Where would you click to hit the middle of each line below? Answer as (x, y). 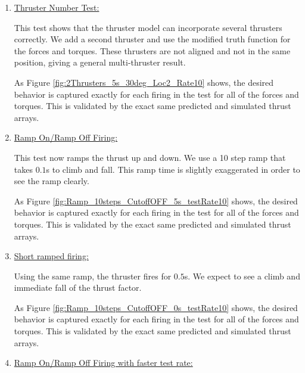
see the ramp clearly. (52, 181)
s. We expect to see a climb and (242, 276)
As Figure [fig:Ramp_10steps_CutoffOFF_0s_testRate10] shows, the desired (156, 307)
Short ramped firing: (51, 256)
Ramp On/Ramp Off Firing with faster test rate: (103, 363)
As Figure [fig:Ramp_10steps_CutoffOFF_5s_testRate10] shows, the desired (156, 201)
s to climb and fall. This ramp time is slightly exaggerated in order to (173, 169)
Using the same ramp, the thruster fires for (93, 276)
